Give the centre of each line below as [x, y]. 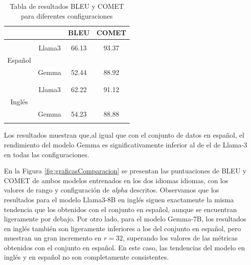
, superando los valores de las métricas [180, 238]
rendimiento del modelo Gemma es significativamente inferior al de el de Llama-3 [126, 144]
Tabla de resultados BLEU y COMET [67, 6]
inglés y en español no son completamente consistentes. [86, 257]
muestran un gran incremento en [53, 238]
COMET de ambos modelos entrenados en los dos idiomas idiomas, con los [116, 180]
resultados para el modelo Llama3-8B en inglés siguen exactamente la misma [119, 199]
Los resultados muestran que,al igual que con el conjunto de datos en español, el [124, 135]
